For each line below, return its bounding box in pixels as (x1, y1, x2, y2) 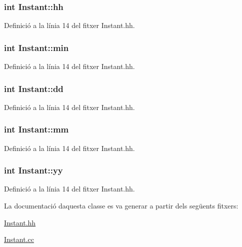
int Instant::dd (4, 82, 63, 94)
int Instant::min (4, 41, 69, 53)
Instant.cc (4, 234, 34, 244)
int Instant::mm (4, 123, 69, 135)
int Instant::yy (4, 164, 63, 176)
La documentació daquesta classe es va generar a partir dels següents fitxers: (4, 200, 238, 211)
